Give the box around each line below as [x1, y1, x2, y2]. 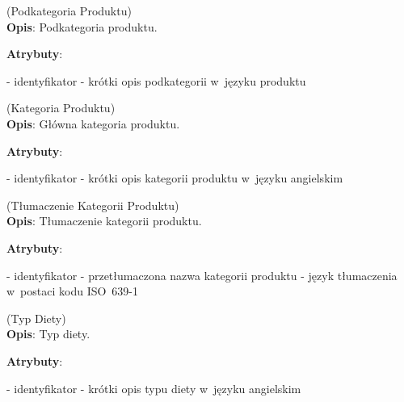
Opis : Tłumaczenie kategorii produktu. [6, 212, 202, 229]
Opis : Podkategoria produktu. [6, 18, 158, 35]
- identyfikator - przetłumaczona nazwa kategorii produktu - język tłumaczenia [6, 266, 398, 283]
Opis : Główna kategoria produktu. [6, 115, 180, 132]
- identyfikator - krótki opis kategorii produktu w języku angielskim [6, 170, 343, 186]
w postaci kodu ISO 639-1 [6, 283, 139, 299]
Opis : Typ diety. [6, 325, 90, 342]
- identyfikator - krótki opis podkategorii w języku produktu [6, 72, 306, 89]
